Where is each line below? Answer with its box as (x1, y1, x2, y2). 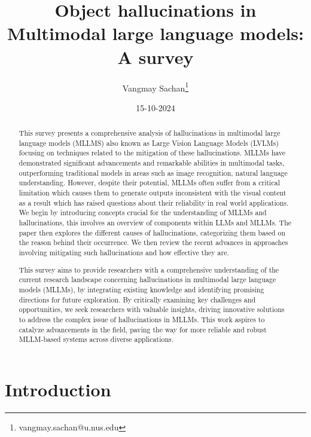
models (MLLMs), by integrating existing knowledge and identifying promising (19, 284, 264, 294)
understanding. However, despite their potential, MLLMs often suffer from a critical (19, 178, 280, 188)
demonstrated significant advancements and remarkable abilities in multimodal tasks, (19, 158, 285, 168)
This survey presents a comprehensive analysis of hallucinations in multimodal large (19, 128, 280, 138)
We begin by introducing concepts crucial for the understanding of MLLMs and (19, 207, 267, 218)
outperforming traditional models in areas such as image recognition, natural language (19, 167, 288, 178)
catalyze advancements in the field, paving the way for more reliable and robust (19, 324, 267, 334)
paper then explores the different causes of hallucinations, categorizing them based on (19, 227, 286, 237)
